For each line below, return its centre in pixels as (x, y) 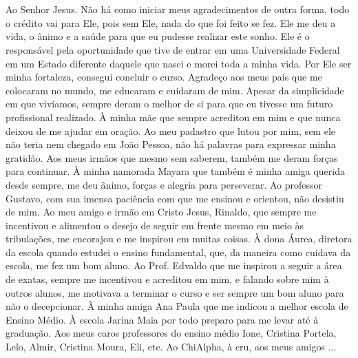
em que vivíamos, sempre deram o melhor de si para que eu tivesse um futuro (169, 104)
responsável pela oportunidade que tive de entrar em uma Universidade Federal (173, 49)
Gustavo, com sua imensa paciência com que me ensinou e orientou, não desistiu (175, 198)
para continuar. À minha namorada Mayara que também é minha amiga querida (175, 171)
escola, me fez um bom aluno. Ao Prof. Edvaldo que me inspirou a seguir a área (174, 265)
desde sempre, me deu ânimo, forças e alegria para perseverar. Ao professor (164, 184)
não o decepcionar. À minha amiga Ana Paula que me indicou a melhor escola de (177, 306)
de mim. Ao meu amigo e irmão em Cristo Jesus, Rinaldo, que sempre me (161, 212)
